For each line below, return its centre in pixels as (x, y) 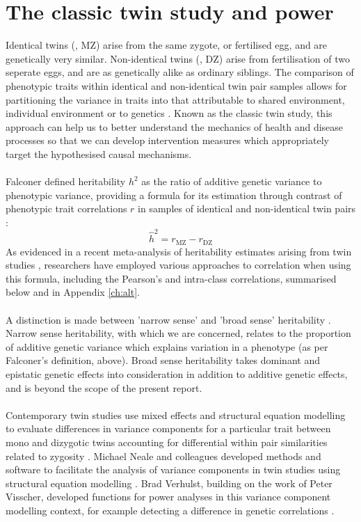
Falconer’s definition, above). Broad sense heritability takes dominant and (163, 360)
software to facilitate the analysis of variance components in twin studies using (173, 469)
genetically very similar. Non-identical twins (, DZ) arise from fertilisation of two (178, 58)
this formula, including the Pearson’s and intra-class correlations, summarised (171, 278)
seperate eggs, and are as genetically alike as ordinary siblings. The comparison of (180, 72)
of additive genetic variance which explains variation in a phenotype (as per (167, 346)
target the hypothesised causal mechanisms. (99, 153)
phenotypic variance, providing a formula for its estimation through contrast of (174, 195)
